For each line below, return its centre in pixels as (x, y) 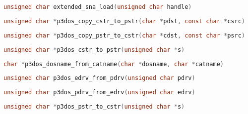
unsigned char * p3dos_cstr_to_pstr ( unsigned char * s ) (94, 50)
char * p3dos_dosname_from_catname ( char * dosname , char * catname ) (114, 64)
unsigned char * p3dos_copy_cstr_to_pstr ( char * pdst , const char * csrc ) (124, 21)
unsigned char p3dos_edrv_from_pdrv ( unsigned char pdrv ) (99, 78)
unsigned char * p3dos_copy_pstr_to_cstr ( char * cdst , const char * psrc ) (124, 35)
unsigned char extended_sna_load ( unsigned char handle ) (98, 7)
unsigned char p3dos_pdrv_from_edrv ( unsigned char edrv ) (99, 93)
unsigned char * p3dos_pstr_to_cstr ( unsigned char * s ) (94, 107)
